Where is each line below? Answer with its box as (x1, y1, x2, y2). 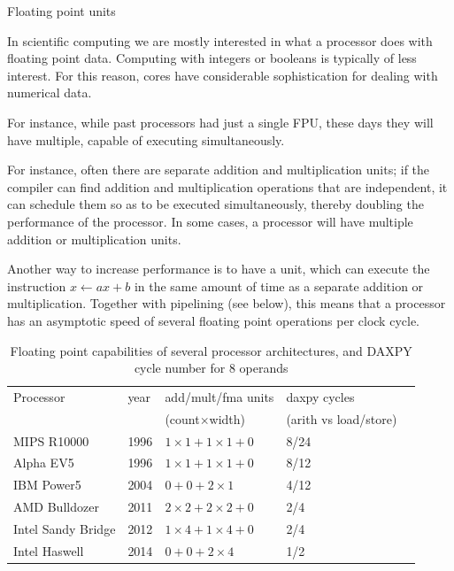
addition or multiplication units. (7, 229, 181, 248)
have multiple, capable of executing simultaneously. (7, 130, 285, 149)
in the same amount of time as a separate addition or (134, 276, 424, 295)
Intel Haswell (13, 541, 84, 559)
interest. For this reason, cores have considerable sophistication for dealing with (7, 66, 438, 84)
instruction (7, 276, 66, 295)
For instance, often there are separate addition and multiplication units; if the (7, 160, 430, 179)
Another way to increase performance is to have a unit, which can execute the (7, 259, 430, 278)
